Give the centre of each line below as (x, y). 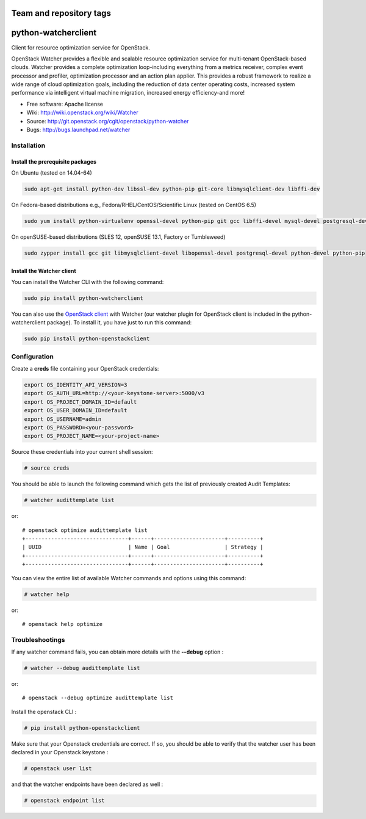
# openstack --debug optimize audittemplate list (98, 698)
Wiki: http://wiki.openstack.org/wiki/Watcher (82, 112)
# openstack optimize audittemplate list (85, 530)
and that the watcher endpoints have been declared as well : (87, 784)
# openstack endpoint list (64, 801)
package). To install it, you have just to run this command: (119, 322)
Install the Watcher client (44, 271)
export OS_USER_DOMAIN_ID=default (76, 410)
